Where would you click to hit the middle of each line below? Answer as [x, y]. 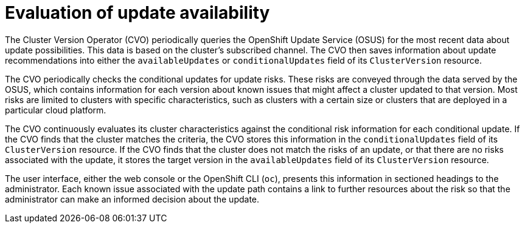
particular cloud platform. [56, 110]
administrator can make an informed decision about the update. [132, 199]
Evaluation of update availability [137, 13]
